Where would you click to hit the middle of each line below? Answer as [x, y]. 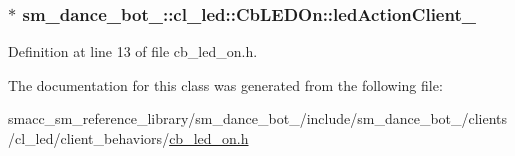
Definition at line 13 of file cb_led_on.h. [133, 51]
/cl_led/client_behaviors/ [89, 138]
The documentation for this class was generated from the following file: [225, 84]
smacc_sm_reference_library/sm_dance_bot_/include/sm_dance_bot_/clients [258, 118]
